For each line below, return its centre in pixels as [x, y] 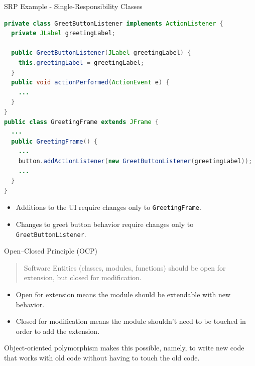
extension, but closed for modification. [83, 277]
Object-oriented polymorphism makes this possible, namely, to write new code [124, 348]
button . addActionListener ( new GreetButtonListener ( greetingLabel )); [135, 161]
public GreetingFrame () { [54, 141]
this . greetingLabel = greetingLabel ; [81, 63]
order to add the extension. [58, 331]
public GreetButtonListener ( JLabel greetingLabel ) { [101, 53]
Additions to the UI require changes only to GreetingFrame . [108, 207]
